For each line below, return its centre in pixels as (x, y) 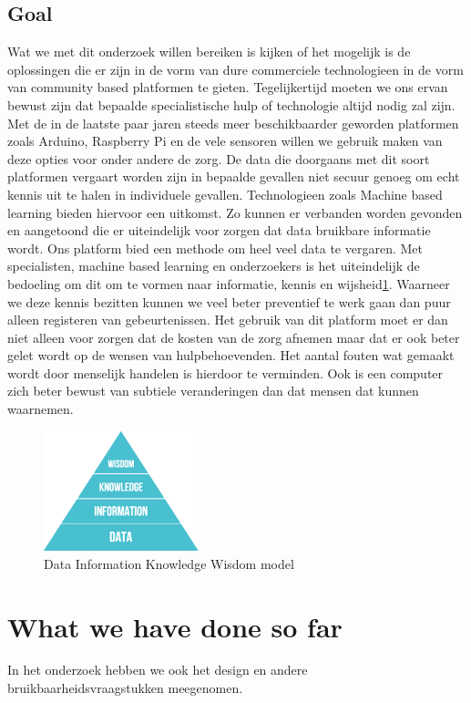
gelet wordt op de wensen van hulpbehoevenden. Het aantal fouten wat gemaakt (231, 355)
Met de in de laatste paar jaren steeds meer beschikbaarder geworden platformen (233, 123)
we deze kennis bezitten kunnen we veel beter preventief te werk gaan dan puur (229, 301)
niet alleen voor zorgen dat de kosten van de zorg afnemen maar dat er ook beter (234, 337)
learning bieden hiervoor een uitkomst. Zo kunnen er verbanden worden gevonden (235, 212)
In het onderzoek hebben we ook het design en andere (158, 670)
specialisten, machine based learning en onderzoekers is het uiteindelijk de (214, 266)
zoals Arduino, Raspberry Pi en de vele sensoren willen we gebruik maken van (225, 141)
